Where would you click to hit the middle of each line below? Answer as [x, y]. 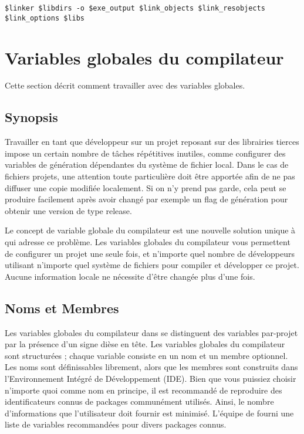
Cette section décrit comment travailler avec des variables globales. [125, 85]
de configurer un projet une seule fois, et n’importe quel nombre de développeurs [150, 253]
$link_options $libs [45, 18]
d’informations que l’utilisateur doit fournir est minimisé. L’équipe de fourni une [149, 413]
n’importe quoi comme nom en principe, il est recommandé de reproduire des [143, 390]
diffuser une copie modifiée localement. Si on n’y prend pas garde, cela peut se [146, 187]
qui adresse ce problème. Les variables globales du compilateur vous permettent [148, 241]
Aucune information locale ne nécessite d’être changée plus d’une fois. [130, 276]
